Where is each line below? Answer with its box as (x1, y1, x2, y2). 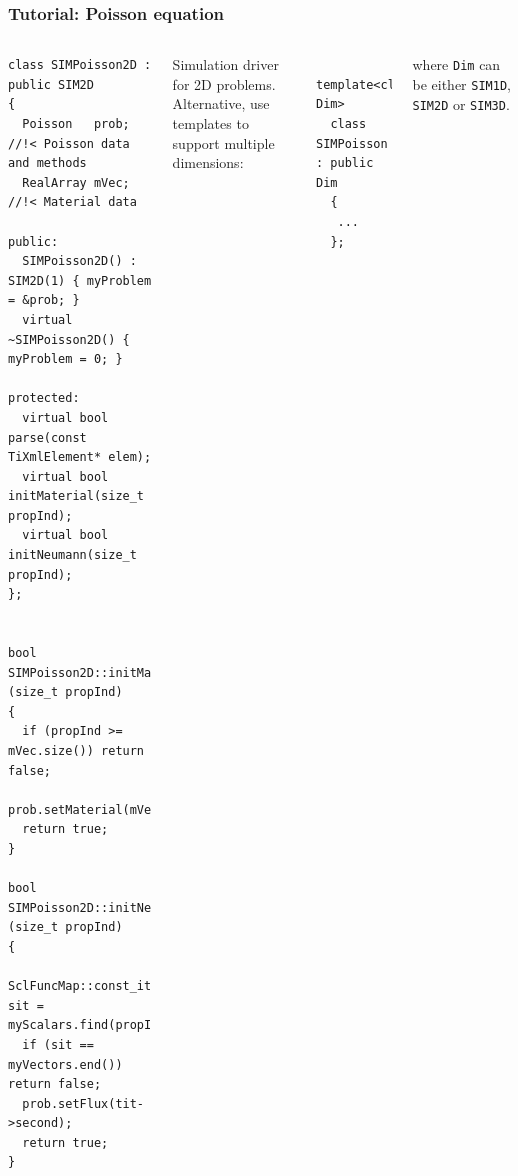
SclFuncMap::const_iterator (8, 979, 195, 994)
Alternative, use (172, 93, 270, 114)
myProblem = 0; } (8, 352, 123, 367)
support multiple (172, 132, 275, 153)
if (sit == (22, 1037, 94, 1052)
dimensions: (172, 152, 244, 173)
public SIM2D (8, 77, 94, 92)
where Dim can (412, 54, 501, 75)
